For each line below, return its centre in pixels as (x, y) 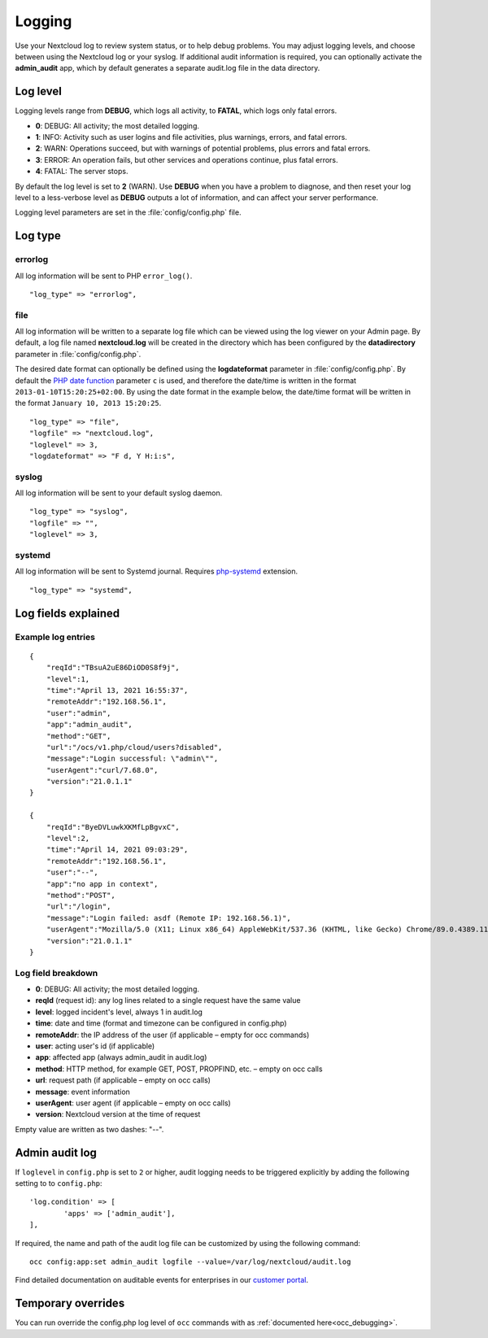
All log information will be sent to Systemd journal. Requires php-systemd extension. (157, 571)
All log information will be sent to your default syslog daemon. (119, 493)
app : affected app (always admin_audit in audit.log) (121, 1057)
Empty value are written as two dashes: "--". (89, 1129)
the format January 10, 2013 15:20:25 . (88, 403)
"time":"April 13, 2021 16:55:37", (117, 690)
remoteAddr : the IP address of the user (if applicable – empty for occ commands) (172, 1035)
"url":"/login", (78, 907)
